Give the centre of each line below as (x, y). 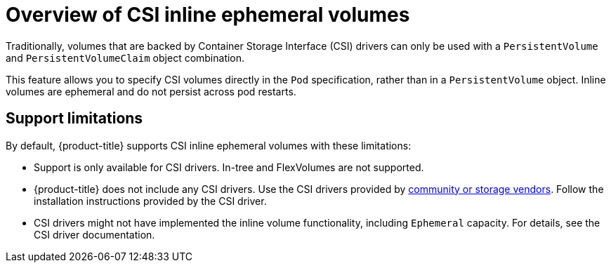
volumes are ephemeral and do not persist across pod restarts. (151, 91)
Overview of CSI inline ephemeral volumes (208, 15)
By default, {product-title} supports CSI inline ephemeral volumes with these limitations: (209, 145)
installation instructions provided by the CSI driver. (150, 201)
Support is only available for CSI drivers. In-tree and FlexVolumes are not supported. (229, 167)
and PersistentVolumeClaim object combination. (125, 58)
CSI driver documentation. (94, 234)
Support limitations (74, 119)
